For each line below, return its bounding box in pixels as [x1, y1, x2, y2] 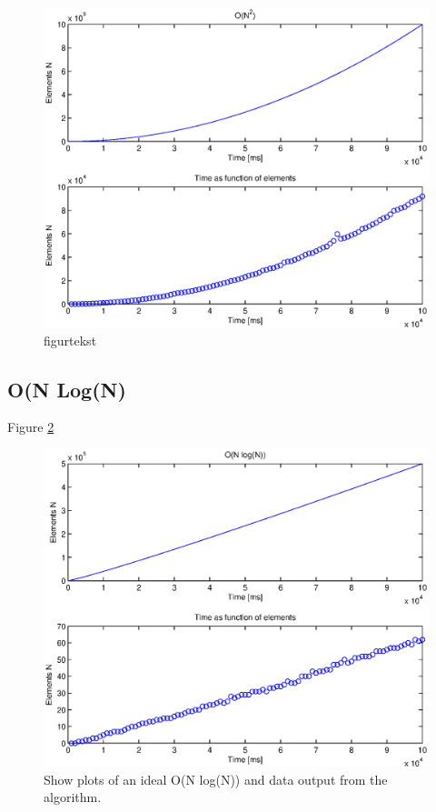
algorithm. [44, 787, 102, 807]
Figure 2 [7, 417, 54, 436]
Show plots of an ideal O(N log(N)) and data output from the [44, 769, 388, 788]
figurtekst [44, 330, 97, 349]
